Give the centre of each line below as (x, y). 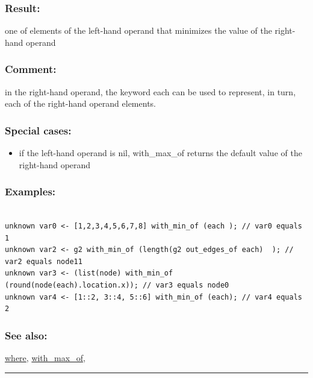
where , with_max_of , (45, 358)
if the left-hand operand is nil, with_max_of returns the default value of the (160, 153)
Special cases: (38, 130)
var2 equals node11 (44, 261)
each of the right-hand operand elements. (80, 103)
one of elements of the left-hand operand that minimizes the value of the (138, 30)
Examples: (30, 191)
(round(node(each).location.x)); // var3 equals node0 (117, 285)
